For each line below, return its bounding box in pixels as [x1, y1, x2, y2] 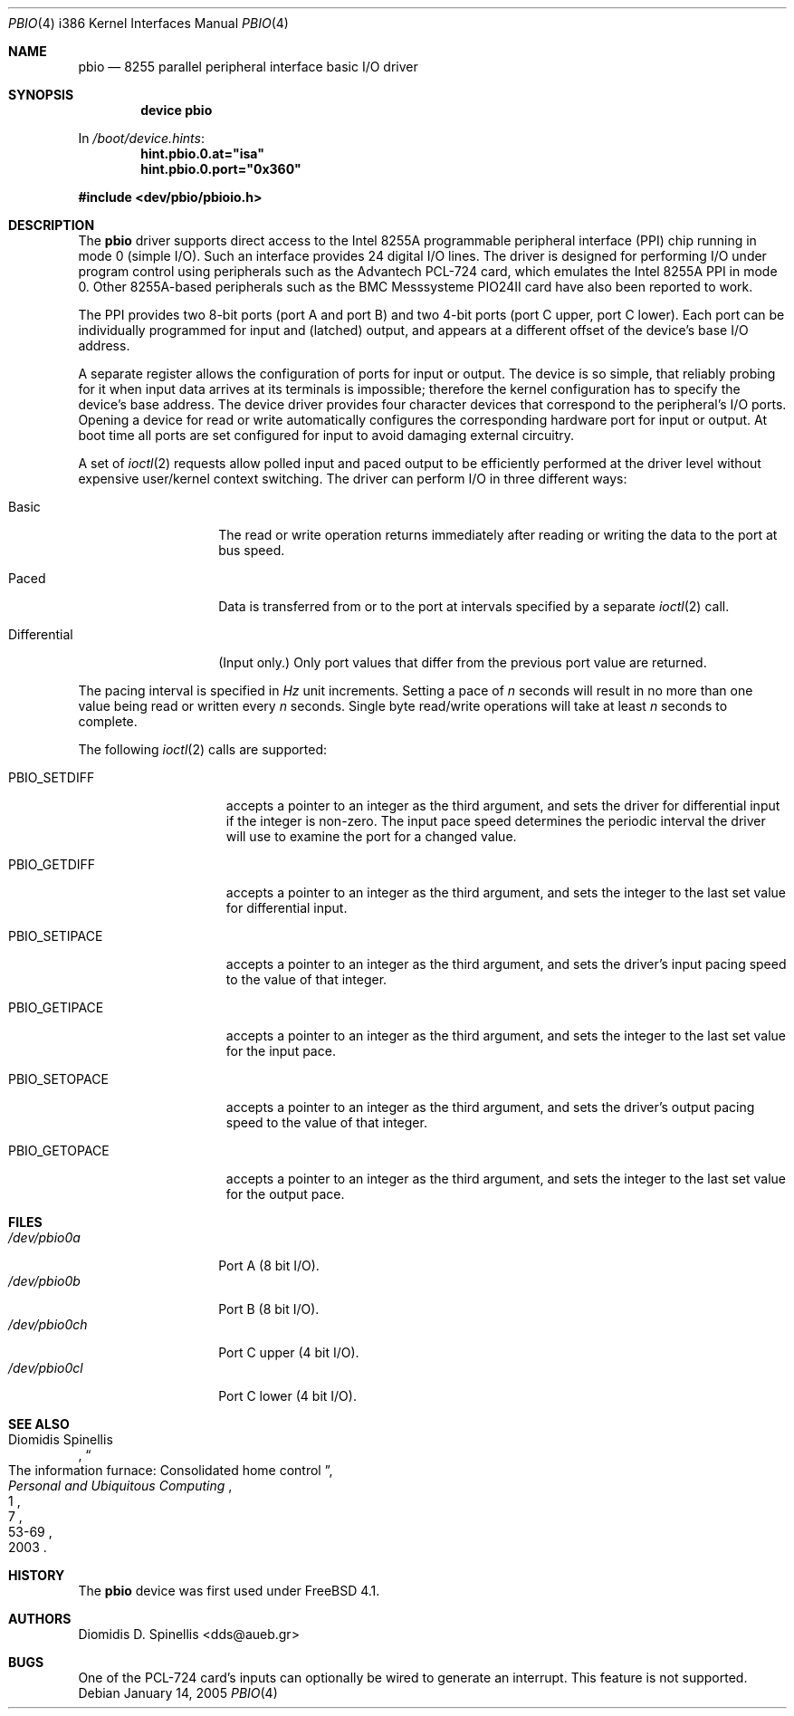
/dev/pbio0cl [8, 1360, 83, 1376]
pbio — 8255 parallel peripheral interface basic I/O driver [78, 59, 418, 74]
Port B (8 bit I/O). [218, 1301, 320, 1317]
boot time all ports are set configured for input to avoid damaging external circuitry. [78, 427, 575, 443]
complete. [78, 714, 138, 729]
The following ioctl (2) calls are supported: [78, 742, 328, 757]
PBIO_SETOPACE [8, 1071, 109, 1087]
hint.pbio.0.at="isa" [140, 146, 264, 161]
